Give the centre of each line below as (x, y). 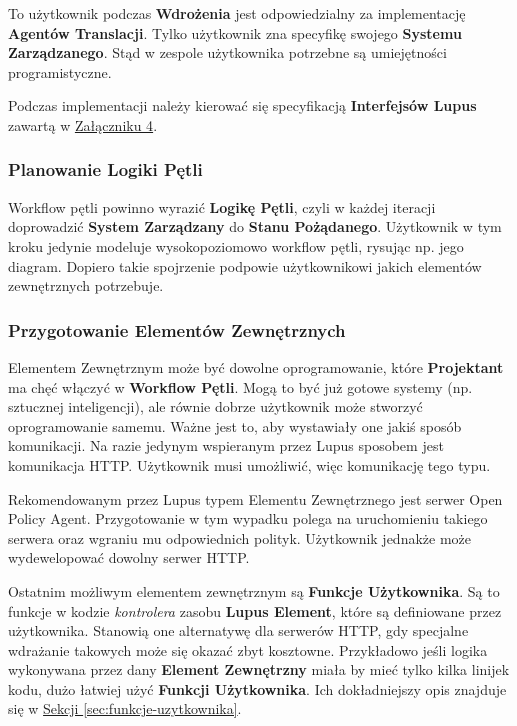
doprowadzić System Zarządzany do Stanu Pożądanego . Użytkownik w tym (255, 226)
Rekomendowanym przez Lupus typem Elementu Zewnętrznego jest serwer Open (255, 498)
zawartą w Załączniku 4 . (83, 124)
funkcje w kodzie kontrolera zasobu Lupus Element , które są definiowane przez (255, 610)
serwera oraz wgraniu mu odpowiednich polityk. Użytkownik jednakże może (240, 537)
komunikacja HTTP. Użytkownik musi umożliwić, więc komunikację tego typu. (249, 464)
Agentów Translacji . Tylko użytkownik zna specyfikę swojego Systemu (235, 32)
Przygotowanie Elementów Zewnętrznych (177, 329)
